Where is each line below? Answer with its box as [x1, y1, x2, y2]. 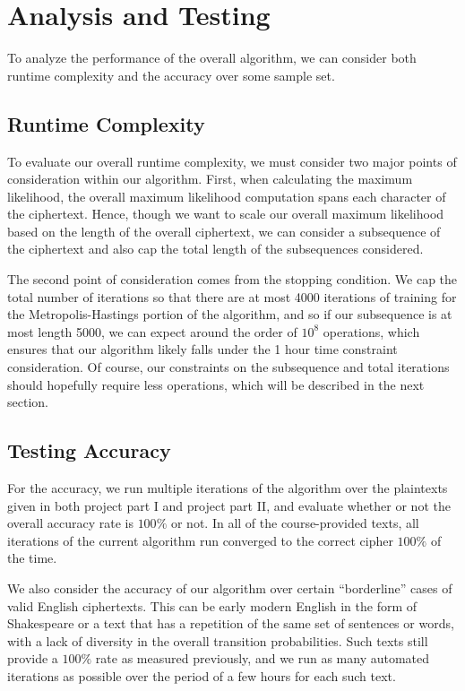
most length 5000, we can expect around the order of [7, 322, 297, 341]
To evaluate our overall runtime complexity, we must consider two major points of [7, 151, 457, 170]
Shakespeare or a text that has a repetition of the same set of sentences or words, [7, 614, 454, 633]
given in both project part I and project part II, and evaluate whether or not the [7, 496, 451, 514]
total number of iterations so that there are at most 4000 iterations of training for [7, 287, 457, 306]
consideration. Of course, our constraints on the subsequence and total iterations [7, 358, 450, 376]
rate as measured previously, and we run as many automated [95, 649, 430, 668]
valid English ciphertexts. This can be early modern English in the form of [7, 596, 418, 615]
